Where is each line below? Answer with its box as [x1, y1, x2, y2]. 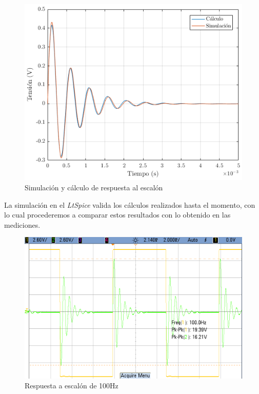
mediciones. [4, 219, 41, 230]
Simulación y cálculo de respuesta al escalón [25, 182, 163, 192]
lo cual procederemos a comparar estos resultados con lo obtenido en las [4, 209, 231, 220]
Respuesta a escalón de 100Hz [25, 380, 118, 391]
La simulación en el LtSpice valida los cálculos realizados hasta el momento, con [4, 199, 255, 210]
